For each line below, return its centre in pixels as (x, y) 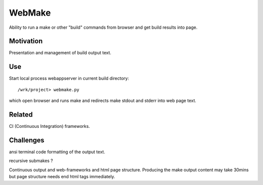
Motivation (26, 41)
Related (21, 114)
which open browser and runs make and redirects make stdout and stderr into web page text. (103, 101)
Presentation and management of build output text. (60, 53)
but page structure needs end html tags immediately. (62, 177)
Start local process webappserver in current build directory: (69, 79)
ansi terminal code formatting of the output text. (57, 152)
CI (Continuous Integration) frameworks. (49, 126)
